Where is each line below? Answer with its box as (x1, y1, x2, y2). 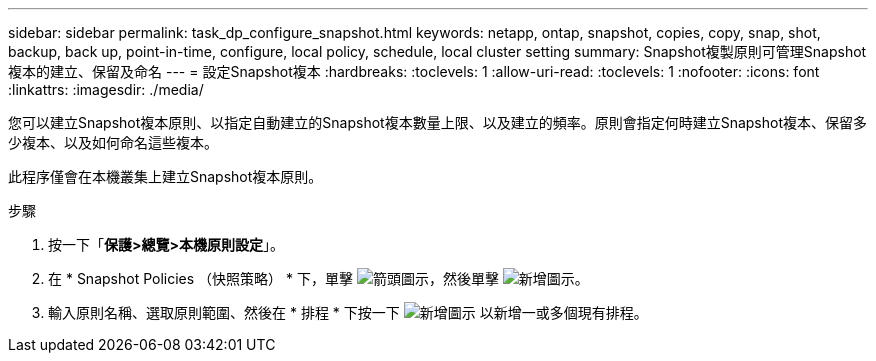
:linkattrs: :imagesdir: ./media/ (8, 81, 204, 98)
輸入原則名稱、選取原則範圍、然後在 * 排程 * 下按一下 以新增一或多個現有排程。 (48, 304, 648, 321)
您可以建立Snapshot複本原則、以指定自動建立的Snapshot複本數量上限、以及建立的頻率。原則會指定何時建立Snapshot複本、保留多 (8, 114, 867, 131)
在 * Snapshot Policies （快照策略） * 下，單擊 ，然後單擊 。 (48, 270, 589, 287)
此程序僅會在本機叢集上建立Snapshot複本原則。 (8, 168, 323, 185)
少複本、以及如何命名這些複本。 (8, 134, 218, 151)
